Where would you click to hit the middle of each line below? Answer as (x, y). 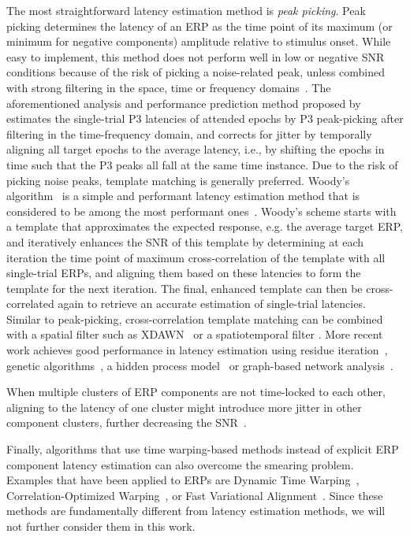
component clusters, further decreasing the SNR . (127, 422)
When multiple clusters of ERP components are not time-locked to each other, (196, 392)
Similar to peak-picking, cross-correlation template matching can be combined (195, 318)
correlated (30, 304)
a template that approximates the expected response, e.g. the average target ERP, (205, 226)
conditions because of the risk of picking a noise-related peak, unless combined (196, 72)
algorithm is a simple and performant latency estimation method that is (183, 196)
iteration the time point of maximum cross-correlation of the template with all (196, 257)
